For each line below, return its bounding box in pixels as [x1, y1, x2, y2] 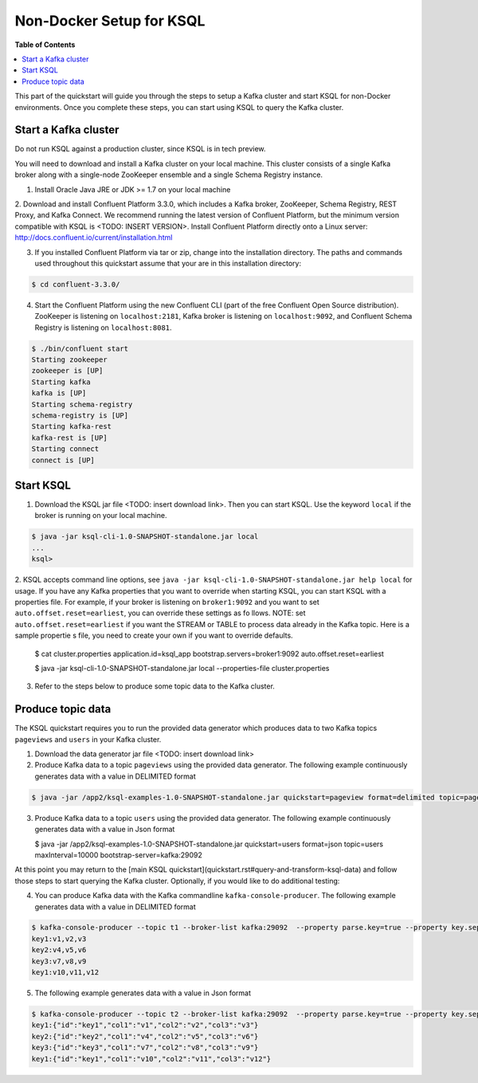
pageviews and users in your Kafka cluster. [14, 734, 162, 744]
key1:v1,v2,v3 [31, 934, 87, 944]
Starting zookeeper [31, 355, 108, 364]
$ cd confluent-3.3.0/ [31, 280, 120, 288]
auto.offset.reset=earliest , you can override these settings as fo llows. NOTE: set [14, 608, 306, 618]
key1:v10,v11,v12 [31, 968, 100, 977]
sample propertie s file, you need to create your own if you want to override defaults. [14, 630, 294, 641]
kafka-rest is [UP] [31, 433, 108, 442]
